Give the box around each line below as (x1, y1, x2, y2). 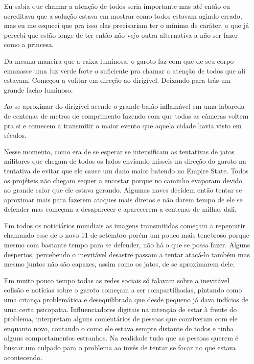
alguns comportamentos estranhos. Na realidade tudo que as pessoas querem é (4, 333, 239, 343)
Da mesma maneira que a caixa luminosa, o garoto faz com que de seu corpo (4, 55, 234, 66)
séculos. (4, 130, 27, 140)
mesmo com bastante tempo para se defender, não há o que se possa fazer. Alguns (4, 240, 250, 250)
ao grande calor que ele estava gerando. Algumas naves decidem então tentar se (4, 185, 242, 195)
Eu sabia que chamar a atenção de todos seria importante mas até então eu (4, 1, 230, 11)
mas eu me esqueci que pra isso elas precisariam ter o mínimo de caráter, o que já (4, 20, 249, 30)
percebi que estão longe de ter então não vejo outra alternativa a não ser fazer (4, 29, 238, 40)
